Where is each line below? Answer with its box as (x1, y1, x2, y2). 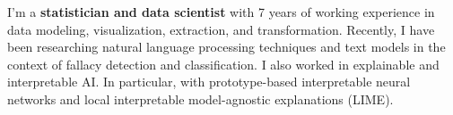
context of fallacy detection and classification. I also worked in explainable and (7, 54, 440, 73)
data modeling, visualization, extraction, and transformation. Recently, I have (7, 20, 435, 38)
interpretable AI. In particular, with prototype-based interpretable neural (7, 72, 411, 91)
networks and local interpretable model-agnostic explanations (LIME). (7, 89, 394, 108)
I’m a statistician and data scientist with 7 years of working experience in (7, 3, 435, 21)
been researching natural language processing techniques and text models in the (7, 37, 446, 56)
